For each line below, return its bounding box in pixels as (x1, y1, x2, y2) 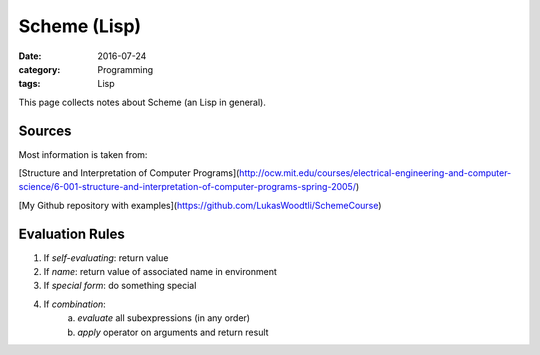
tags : (18, 78, 41, 90)
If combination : (43, 298, 107, 310)
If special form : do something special (43, 280, 197, 292)
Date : (18, 50, 42, 62)
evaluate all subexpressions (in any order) (77, 312, 250, 324)
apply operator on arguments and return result (77, 326, 269, 338)
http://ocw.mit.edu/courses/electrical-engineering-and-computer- (238, 167, 512, 179)
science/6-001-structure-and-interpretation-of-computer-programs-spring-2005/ (18, 181, 357, 193)
